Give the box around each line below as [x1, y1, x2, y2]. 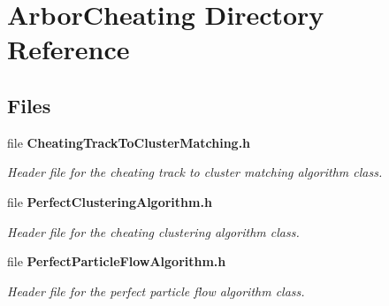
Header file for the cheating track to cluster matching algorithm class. [7, 163, 383, 181]
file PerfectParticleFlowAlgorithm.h [7, 252, 226, 271]
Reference [7, 31, 130, 67]
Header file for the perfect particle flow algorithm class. [7, 281, 305, 300]
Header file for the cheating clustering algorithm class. [7, 222, 300, 241]
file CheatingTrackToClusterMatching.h [7, 133, 251, 151]
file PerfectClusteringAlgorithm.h [7, 192, 212, 210]
